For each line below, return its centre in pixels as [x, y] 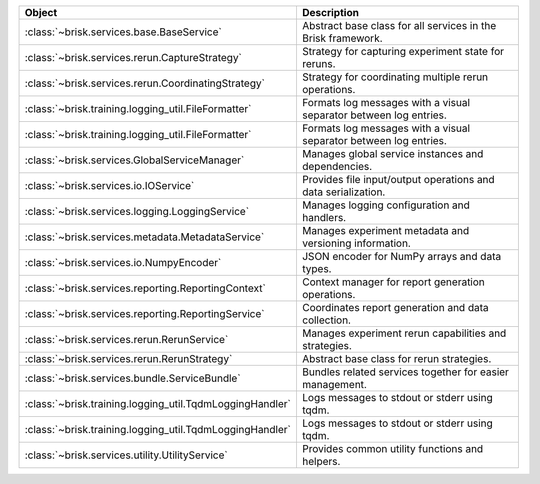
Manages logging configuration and [385, 205]
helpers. [321, 461]
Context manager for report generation [393, 282]
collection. [326, 320]
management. [334, 384]
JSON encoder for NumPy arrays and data [401, 256]
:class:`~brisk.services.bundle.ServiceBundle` [132, 378]
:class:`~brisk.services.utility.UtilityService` [126, 455]
